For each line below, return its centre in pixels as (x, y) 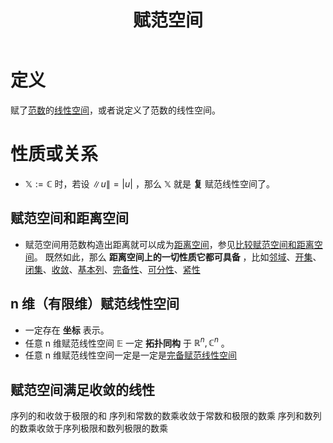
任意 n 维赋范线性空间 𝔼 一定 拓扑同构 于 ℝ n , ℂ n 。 (127, 342)
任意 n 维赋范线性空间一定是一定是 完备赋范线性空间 (130, 355)
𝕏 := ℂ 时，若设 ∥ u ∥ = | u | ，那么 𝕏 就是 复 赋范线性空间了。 (149, 183)
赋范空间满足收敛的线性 (82, 389)
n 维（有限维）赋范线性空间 (95, 304)
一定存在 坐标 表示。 (67, 330)
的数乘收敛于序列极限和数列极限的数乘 (89, 428)
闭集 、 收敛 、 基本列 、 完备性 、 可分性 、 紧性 (112, 269)
